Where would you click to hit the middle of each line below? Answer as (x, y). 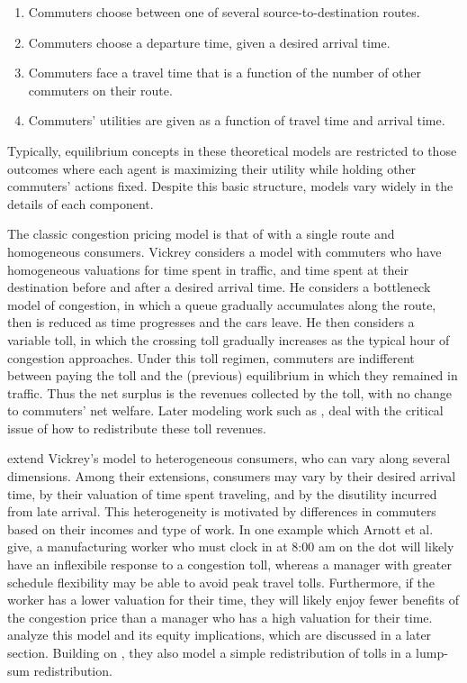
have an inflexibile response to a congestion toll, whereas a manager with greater (229, 565)
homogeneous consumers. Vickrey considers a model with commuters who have (225, 251)
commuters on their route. (100, 90)
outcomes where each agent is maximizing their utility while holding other (212, 168)
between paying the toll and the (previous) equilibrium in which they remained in (233, 375)
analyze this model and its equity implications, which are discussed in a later (220, 635)
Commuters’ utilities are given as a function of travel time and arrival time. (237, 120)
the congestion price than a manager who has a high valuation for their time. (220, 617)
